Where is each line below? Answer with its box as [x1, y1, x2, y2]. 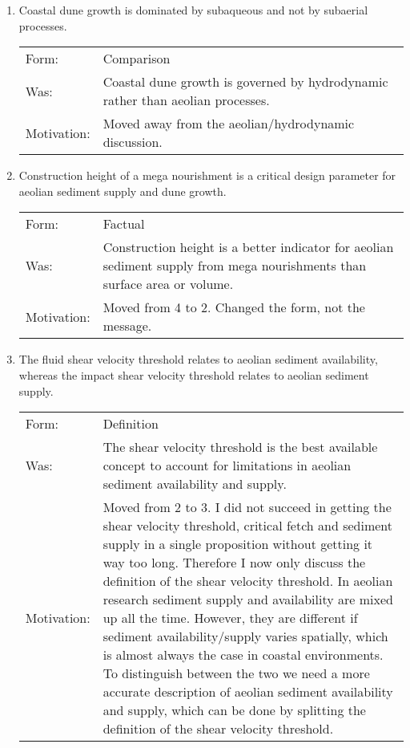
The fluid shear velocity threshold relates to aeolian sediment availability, [18, 351, 378, 368]
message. [102, 316, 152, 335]
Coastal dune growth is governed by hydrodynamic [102, 72, 388, 91]
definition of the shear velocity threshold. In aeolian [102, 571, 393, 591]
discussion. [102, 132, 163, 152]
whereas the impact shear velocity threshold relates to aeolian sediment [18, 366, 369, 383]
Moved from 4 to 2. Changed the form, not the [102, 298, 365, 317]
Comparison [102, 49, 171, 68]
